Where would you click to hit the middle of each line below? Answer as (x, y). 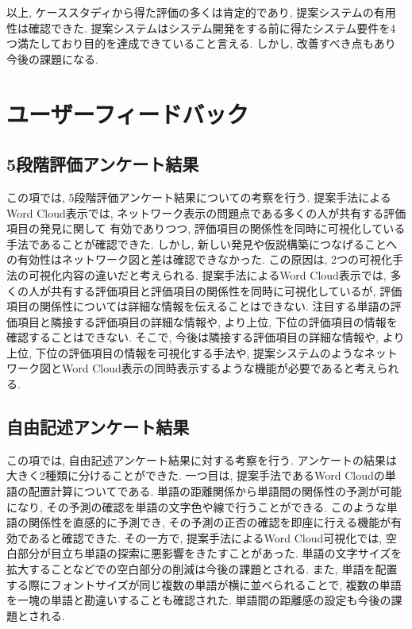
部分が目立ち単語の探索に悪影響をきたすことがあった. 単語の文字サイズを (210, 553)
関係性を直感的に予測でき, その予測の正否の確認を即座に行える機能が (210, 522)
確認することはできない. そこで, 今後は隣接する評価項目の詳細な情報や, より (206, 337)
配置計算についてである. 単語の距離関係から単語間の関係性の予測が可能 (215, 491)
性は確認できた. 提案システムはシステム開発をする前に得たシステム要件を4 (201, 27)
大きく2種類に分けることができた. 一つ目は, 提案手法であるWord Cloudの (196, 475)
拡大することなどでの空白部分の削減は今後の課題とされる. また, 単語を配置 (202, 569)
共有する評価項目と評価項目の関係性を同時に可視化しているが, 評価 (226, 290)
